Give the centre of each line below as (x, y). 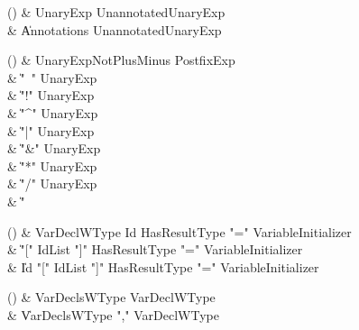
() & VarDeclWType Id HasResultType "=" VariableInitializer (179, 231)
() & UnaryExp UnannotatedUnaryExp (116, 12)
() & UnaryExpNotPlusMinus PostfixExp (121, 60)
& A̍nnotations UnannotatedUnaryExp (115, 29)
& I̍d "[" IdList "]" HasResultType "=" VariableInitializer (163, 266)
